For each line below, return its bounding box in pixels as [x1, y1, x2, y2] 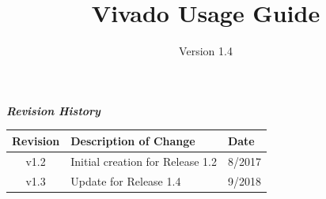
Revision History [6, 102, 100, 118]
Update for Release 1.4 [70, 172, 181, 189]
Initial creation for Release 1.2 [70, 152, 217, 169]
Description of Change [70, 132, 195, 148]
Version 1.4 [179, 43, 233, 59]
